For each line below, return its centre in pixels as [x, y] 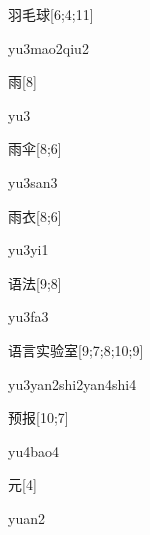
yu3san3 [33, 181]
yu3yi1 [28, 249]
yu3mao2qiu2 [48, 47]
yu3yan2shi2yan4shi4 [72, 383]
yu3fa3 [28, 316]
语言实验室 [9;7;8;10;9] [76, 349]
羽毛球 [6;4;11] [51, 14]
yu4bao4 [33, 450]
